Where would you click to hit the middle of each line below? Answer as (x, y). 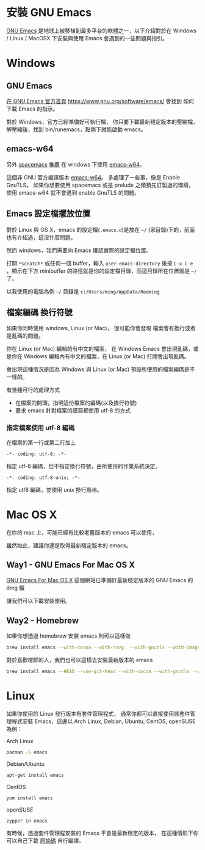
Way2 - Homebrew (43, 620)
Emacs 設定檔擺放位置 (49, 214)
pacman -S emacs (27, 752)
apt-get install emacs (35, 775)
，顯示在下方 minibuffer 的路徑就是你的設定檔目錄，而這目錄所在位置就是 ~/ (102, 271)
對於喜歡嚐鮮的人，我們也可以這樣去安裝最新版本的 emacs (80, 660)
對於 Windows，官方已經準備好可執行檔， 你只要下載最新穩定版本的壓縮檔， (102, 121)
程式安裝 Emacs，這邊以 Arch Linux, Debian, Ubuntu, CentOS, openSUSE (103, 721)
